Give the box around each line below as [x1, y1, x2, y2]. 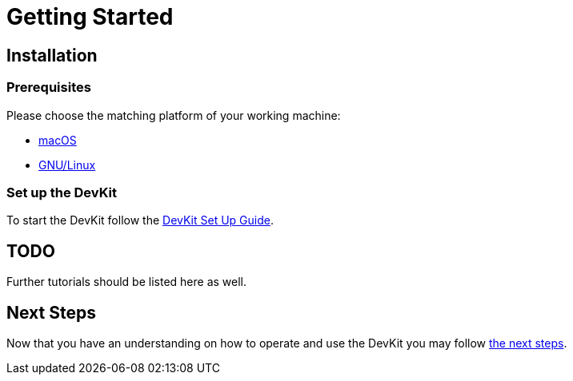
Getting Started [6, 3, 174, 30]
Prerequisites [6, 79, 91, 96]
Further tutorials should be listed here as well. [6, 275, 247, 289]
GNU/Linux [38, 157, 96, 172]
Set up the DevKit [6, 184, 117, 200]
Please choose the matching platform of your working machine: [6, 108, 341, 122]
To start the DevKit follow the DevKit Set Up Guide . [6, 213, 274, 228]
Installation [6, 45, 98, 65]
